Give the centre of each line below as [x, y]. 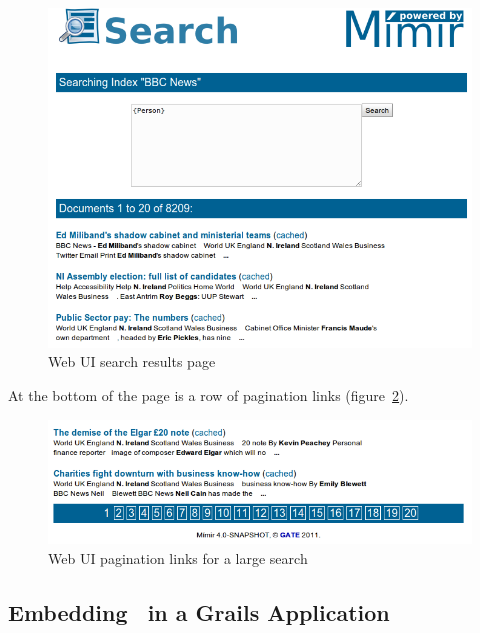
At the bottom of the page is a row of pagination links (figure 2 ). [208, 394]
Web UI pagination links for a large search [178, 557]
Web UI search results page [132, 361]
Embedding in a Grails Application [199, 611]
